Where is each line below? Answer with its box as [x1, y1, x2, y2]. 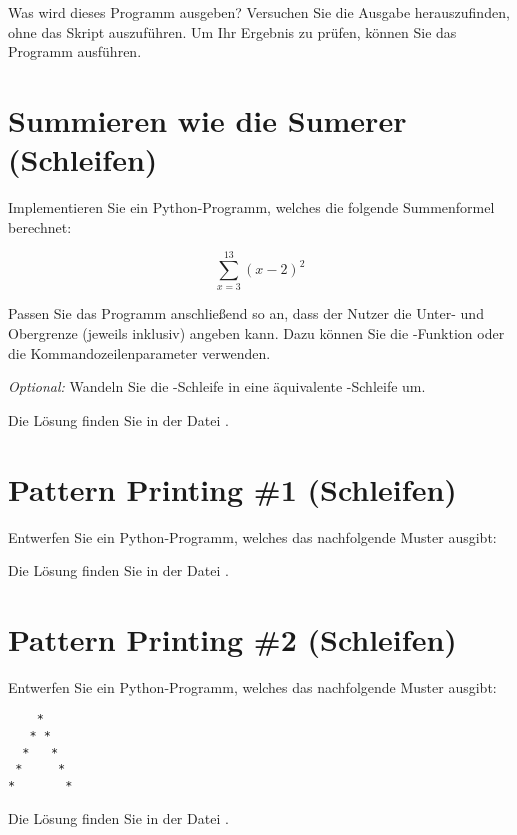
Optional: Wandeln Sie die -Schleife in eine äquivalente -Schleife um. [8, 376, 426, 397]
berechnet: [8, 216, 72, 237]
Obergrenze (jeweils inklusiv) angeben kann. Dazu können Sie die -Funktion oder [8, 323, 505, 343]
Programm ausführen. [8, 41, 142, 62]
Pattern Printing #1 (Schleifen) [8, 468, 457, 509]
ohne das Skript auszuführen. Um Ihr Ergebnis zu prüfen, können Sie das [8, 21, 457, 42]
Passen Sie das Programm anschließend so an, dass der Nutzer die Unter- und [8, 303, 484, 324]
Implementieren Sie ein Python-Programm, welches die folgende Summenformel [8, 197, 495, 218]
